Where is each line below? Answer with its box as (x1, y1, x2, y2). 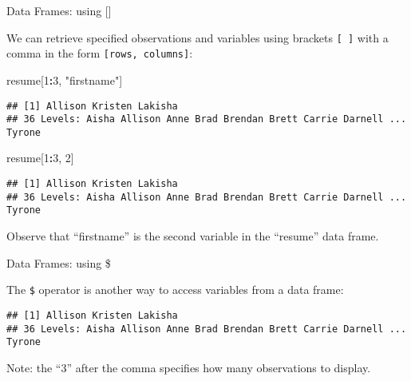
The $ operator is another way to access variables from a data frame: (6, 281, 344, 298)
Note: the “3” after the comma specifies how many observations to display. (6, 359, 371, 375)
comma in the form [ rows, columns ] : (6, 45, 193, 62)
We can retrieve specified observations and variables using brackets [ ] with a (6, 29, 389, 46)
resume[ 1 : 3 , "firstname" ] (6, 71, 123, 88)
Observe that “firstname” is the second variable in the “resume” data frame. (6, 228, 379, 244)
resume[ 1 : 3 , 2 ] (6, 149, 74, 166)
